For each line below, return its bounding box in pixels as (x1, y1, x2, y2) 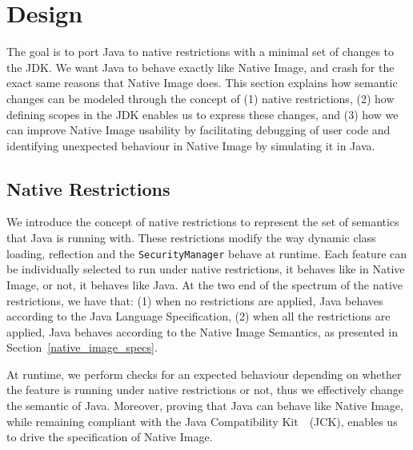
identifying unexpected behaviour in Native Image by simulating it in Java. (6, 137, 375, 153)
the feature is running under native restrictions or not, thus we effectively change (6, 381, 403, 398)
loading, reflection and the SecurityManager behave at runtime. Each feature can (6, 245, 407, 261)
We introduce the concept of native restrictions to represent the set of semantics (6, 213, 399, 230)
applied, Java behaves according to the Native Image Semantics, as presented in (6, 323, 398, 340)
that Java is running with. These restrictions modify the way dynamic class (6, 229, 376, 246)
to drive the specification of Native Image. (6, 428, 213, 445)
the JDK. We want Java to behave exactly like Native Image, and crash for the (6, 58, 395, 75)
